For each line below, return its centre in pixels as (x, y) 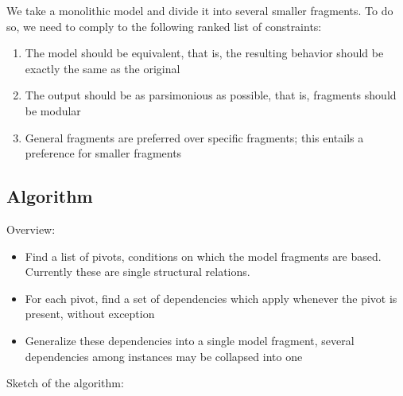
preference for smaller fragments (103, 153)
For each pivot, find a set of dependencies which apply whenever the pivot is (211, 298)
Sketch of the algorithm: (65, 383)
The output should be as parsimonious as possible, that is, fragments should (211, 95)
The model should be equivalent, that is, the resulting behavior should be (204, 53)
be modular (53, 110)
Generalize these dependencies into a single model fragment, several (190, 340)
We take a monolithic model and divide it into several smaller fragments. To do (200, 10)
